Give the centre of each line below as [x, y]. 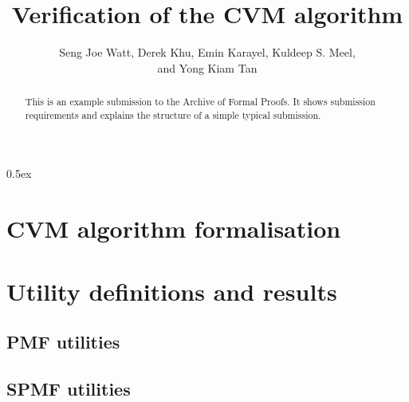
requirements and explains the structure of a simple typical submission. [173, 114]
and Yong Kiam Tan [207, 67]
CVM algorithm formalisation [174, 229]
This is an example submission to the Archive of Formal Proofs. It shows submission [200, 102]
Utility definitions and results [172, 291]
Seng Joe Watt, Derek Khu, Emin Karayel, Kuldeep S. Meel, [207, 52]
